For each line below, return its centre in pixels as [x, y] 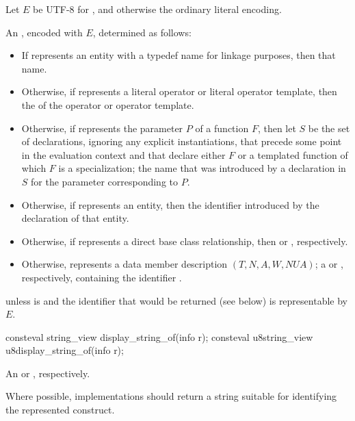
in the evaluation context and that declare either [123, 154]
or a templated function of [293, 154]
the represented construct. [60, 410]
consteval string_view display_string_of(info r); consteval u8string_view [159, 336]
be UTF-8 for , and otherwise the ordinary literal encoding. [157, 9]
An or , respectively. [48, 373]
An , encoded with [44, 32]
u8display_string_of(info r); [65, 350]
